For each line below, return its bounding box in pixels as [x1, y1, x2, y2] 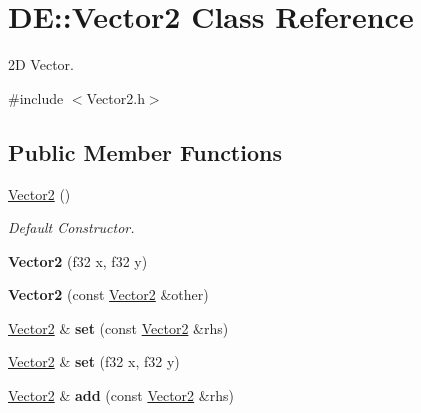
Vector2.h [86, 87, 145, 108]
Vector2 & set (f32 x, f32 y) [8, 351, 180, 372]
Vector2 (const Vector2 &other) [8, 284, 209, 305]
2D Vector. [8, 54, 74, 75]
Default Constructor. [8, 217, 135, 238]
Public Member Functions [8, 136, 282, 167]
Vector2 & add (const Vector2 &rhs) [8, 385, 234, 406]
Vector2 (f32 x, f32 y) [8, 250, 148, 271]
